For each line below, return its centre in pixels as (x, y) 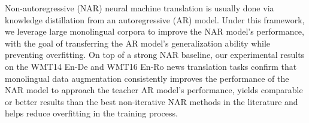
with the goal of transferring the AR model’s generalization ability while (138, 43)
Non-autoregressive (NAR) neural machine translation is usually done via (140, 8)
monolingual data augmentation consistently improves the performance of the (147, 78)
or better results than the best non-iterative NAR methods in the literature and (152, 101)
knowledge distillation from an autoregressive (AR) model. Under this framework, (155, 19)
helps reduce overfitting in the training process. (91, 113)
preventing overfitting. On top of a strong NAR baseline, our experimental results (155, 55)
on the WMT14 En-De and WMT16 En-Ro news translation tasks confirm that (151, 66)
